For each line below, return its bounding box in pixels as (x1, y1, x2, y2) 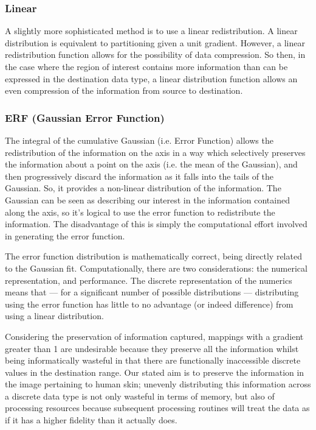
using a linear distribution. (5, 309, 104, 322)
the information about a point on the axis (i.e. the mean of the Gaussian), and (5, 158, 298, 171)
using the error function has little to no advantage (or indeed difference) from (5, 297, 294, 310)
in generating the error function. (5, 229, 125, 242)
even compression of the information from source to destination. (5, 84, 243, 97)
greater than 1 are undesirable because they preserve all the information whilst (5, 342, 299, 354)
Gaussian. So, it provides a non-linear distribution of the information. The (5, 182, 281, 194)
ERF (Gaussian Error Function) (5, 110, 165, 125)
